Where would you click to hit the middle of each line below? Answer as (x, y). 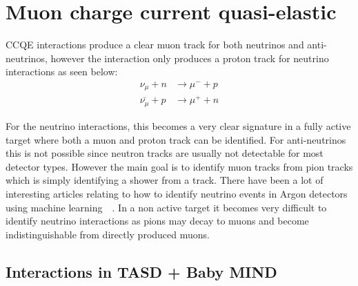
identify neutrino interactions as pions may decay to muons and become (157, 221)
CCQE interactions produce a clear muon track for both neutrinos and (155, 45)
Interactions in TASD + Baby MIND (141, 271)
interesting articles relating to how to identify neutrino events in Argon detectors (177, 193)
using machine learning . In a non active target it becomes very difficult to (166, 207)
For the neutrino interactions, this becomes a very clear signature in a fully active (178, 125)
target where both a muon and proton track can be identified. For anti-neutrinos (176, 139)
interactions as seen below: (62, 71)
